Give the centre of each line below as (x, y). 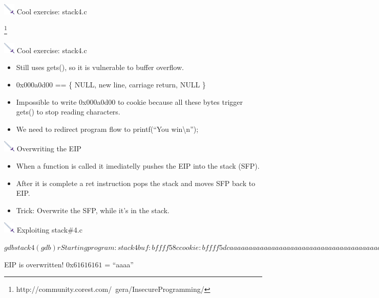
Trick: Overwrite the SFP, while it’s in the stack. (93, 210)
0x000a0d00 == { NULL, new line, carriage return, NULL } (111, 84)
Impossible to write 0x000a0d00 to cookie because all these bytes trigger (130, 101)
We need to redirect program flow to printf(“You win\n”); (107, 129)
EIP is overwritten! (34, 264)
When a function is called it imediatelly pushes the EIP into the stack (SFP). (138, 165)
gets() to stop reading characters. (68, 112)
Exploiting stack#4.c (49, 230)
